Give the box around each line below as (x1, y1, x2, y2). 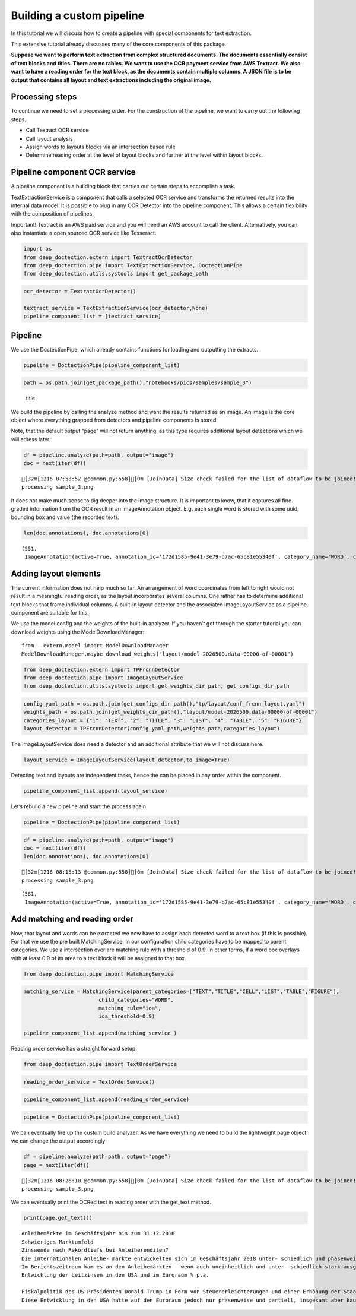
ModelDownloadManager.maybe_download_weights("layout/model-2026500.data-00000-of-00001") (21, 650, 294, 657)
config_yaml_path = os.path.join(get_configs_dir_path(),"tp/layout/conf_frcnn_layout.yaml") (23, 701, 306, 707)
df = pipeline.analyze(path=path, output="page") (23, 1153, 171, 1160)
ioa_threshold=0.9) (98, 1013, 155, 1020)
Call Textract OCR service (26, 126, 89, 134)
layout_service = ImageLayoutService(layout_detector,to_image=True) (23, 757, 230, 763)
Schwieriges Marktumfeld (21, 1238, 94, 1245)
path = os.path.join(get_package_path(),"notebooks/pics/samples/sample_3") (23, 379, 252, 386)
